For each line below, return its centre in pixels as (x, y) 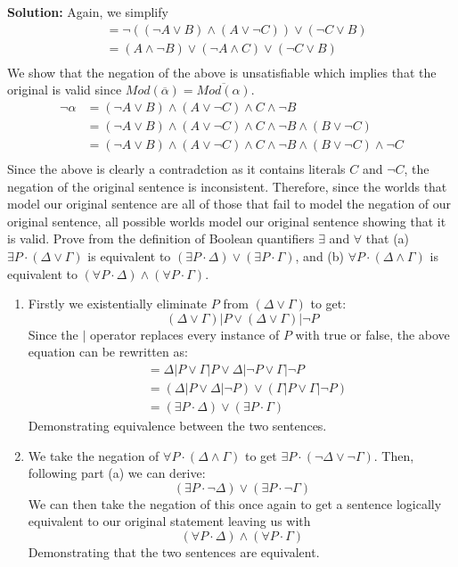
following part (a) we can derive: (117, 473)
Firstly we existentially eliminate (118, 304)
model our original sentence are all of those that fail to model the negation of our (229, 204)
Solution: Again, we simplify (88, 12)
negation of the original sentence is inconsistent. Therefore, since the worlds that (227, 186)
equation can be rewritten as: (108, 352)
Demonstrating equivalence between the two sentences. (177, 426)
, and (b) (320, 255)
